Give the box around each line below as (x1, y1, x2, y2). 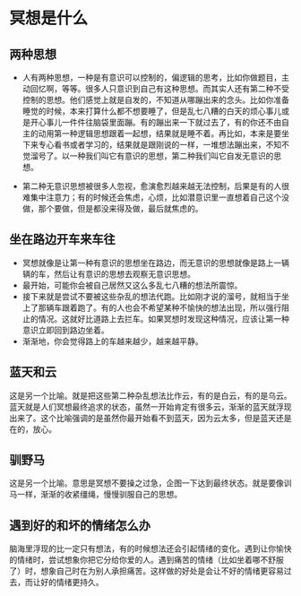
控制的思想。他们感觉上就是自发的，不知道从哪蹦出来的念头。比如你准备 (21, 95, 289, 105)
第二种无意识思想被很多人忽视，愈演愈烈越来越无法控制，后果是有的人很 (21, 181, 289, 191)
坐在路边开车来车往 (9, 232, 116, 247)
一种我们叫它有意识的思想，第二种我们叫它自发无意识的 (69, 151, 274, 161)
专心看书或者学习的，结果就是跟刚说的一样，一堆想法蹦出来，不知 (38, 140, 282, 150)
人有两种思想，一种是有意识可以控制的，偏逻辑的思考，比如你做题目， (21, 73, 282, 82)
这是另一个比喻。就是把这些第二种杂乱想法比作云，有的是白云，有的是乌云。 (9, 390, 292, 401)
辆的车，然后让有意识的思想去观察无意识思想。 (21, 268, 195, 279)
